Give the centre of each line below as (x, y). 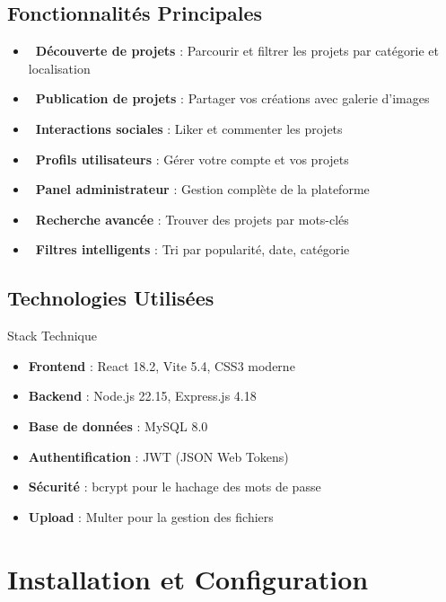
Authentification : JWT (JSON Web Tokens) (158, 456)
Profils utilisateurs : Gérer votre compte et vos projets (192, 159)
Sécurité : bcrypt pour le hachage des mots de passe (175, 487)
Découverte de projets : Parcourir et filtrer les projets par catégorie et (237, 51)
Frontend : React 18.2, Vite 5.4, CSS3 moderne (162, 365)
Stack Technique (52, 336)
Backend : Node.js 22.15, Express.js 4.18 (142, 396)
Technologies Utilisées (111, 298)
